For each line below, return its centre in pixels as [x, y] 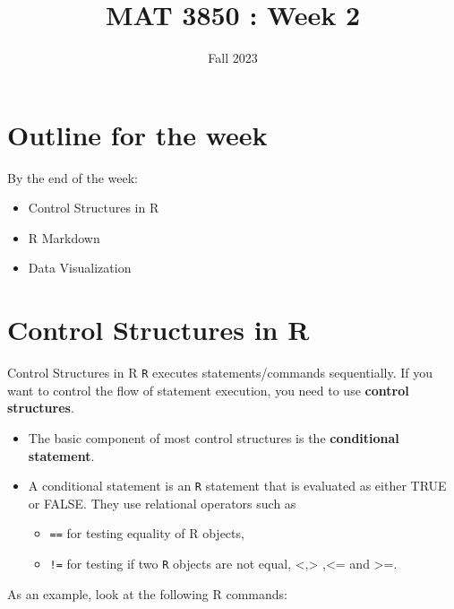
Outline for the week [137, 134]
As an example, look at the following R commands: [147, 593]
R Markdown [64, 237]
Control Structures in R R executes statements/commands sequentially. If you [220, 373]
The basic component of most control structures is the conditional [214, 438]
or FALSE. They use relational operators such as [162, 503]
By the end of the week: [73, 177]
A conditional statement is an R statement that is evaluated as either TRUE [237, 486]
